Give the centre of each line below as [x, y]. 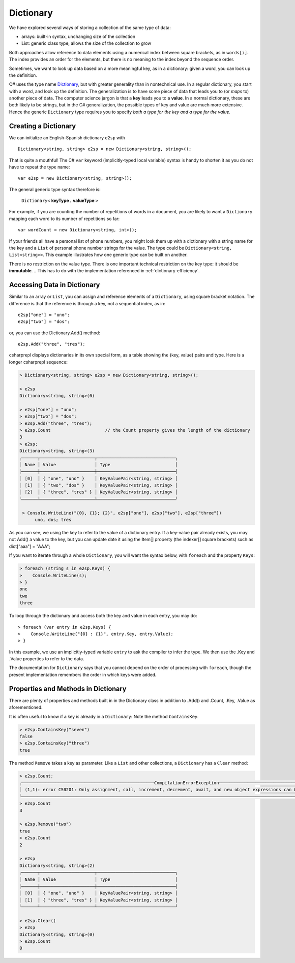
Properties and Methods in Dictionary [68, 689]
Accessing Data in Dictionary [55, 285]
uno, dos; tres [53, 520]
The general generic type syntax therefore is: [55, 189]
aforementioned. [26, 707]
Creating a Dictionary [43, 126]
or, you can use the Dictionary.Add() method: [55, 333]
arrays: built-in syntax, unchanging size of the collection [78, 36]
